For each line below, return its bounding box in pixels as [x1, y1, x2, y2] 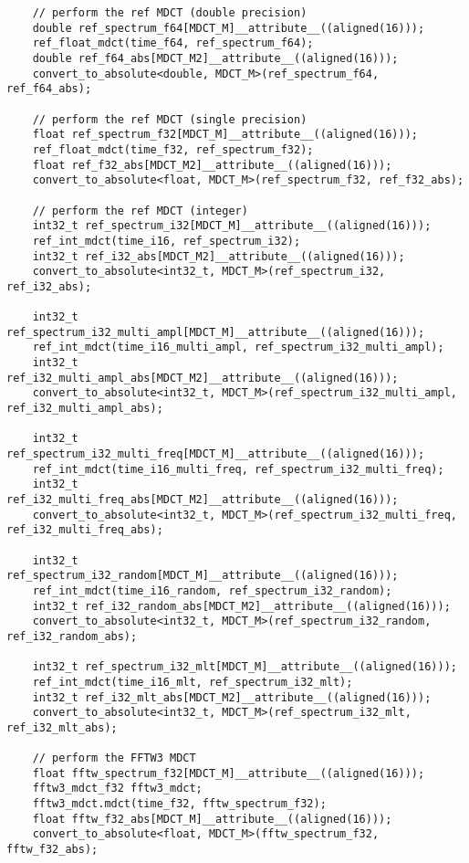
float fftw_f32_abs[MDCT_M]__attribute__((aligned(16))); [32, 812, 392, 826]
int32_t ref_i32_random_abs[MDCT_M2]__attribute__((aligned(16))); [32, 599, 451, 613]
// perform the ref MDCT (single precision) [32, 112, 307, 126]
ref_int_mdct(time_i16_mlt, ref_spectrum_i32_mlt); [32, 675, 353, 689]
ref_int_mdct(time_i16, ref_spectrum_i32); [32, 234, 301, 247]
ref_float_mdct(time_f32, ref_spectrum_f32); [32, 142, 314, 156]
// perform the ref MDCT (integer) [32, 204, 248, 217]
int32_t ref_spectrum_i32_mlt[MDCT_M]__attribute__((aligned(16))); [32, 660, 457, 674]
